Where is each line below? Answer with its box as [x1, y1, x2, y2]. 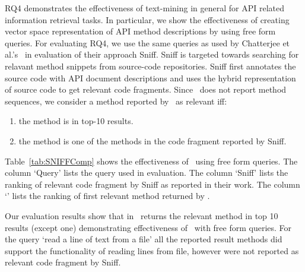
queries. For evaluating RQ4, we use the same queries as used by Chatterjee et [5, 36, 290, 49]
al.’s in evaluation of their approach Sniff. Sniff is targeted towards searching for [5, 48, 299, 61]
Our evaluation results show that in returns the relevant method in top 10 [5, 209, 278, 222]
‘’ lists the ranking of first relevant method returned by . [5, 189, 210, 202]
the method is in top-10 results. [18, 115, 134, 127]
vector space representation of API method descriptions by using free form [5, 25, 276, 37]
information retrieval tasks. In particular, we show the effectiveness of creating [5, 13, 290, 26]
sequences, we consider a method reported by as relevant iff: [5, 94, 227, 107]
